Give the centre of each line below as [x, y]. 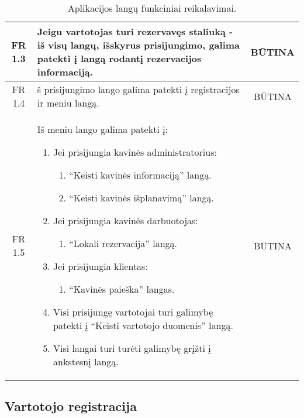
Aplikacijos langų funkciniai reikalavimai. [152, 8]
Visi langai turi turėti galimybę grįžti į [132, 348]
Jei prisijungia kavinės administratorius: [135, 152]
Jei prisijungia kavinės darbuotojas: [126, 220]
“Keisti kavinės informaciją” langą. [140, 175]
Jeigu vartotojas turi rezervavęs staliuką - [135, 31]
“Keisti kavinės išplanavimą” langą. [142, 198]
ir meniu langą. [68, 103]
